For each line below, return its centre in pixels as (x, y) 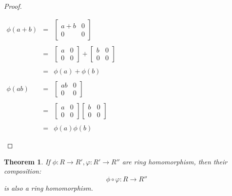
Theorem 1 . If (27, 161)
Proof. (13, 6)
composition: (23, 171)
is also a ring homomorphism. (48, 187)
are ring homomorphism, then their (175, 161)
